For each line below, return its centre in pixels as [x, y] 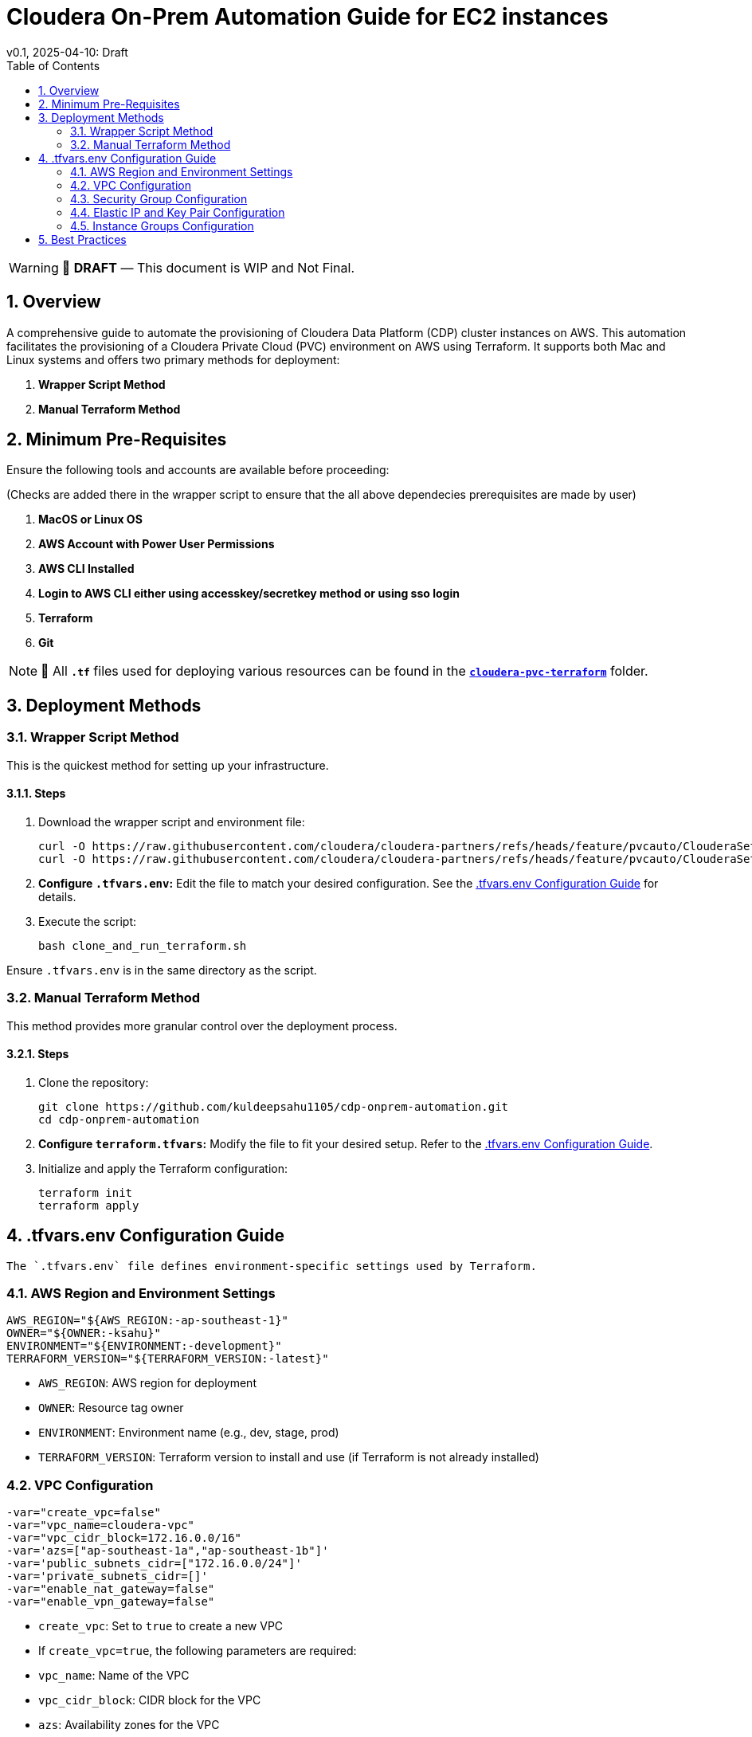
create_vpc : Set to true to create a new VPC [161, 1626]
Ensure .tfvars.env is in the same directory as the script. [162, 970]
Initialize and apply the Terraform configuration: [163, 1168]
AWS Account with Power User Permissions [157, 544]
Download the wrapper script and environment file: [172, 821]
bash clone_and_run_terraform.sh [143, 945]
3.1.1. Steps [36, 794]
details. [57, 896]
